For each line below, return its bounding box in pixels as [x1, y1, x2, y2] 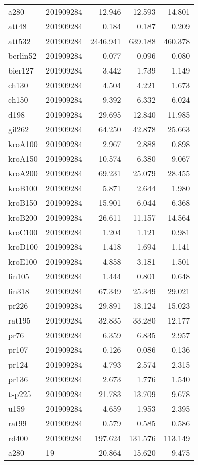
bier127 [8, 64, 34, 76]
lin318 [8, 285, 29, 297]
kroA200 [8, 167, 38, 179]
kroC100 [8, 226, 38, 238]
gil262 [8, 123, 29, 135]
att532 [8, 35, 31, 47]
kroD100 [8, 241, 38, 253]
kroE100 [8, 256, 37, 267]
